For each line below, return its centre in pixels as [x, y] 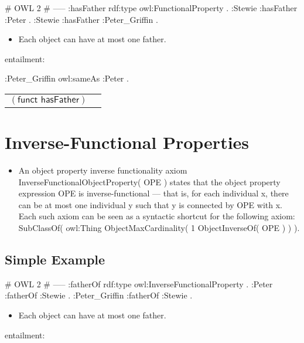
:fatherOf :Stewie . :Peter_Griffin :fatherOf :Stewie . [99, 295]
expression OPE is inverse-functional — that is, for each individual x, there [153, 193]
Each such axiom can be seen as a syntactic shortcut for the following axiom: [157, 216]
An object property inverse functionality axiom [103, 170]
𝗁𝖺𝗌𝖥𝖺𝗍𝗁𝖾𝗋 [60, 99]
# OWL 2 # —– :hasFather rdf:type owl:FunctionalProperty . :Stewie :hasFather [151, 8]
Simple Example [55, 259]
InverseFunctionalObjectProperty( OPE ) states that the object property [149, 181]
